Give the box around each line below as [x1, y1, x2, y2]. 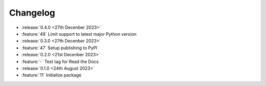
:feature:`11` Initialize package [21, 72, 81, 78]
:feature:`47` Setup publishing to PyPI [21, 44, 98, 51]
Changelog [9, 7, 55, 18]
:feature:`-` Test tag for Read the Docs [21, 59, 99, 64]
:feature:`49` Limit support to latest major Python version [21, 31, 137, 37]
